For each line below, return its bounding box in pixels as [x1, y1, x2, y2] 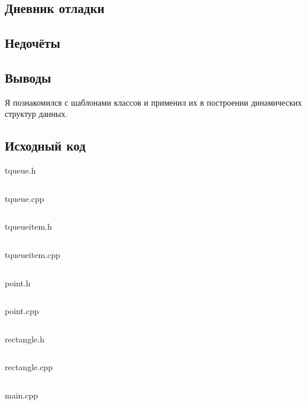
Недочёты [5, 34, 60, 52]
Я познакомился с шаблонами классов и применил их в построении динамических [5, 96, 302, 108]
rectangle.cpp [5, 361, 53, 373]
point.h [5, 276, 31, 289]
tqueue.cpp [5, 192, 44, 204]
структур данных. [5, 107, 68, 120]
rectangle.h [5, 332, 44, 345]
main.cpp [5, 388, 38, 401]
